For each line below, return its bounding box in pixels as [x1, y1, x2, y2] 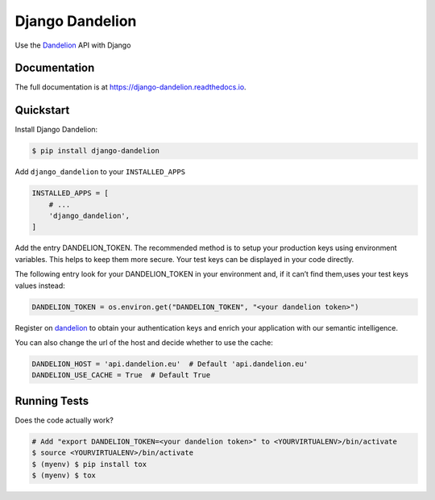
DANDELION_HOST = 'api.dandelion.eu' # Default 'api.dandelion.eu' [31, 359, 309, 369]
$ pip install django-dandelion [31, 146, 160, 156]
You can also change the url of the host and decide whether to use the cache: [14, 338, 273, 347]
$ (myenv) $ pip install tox [31, 460, 147, 469]
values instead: [14, 281, 66, 290]
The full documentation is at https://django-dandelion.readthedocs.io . [14, 82, 246, 92]
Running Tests [14, 394, 89, 407]
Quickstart [14, 103, 70, 117]
